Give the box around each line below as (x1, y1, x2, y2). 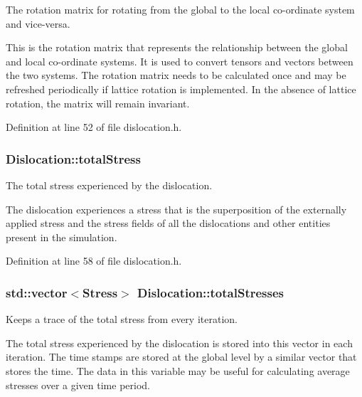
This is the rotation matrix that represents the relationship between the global (6, 40, 348, 55)
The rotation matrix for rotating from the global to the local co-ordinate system (6, 2, 355, 16)
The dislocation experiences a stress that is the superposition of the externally (6, 201, 347, 216)
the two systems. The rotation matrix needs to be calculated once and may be (6, 68, 346, 83)
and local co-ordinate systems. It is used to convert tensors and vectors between (6, 53, 353, 68)
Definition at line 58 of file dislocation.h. (6, 253, 182, 268)
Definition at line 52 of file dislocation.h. (6, 120, 182, 134)
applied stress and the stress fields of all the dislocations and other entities (6, 216, 331, 231)
